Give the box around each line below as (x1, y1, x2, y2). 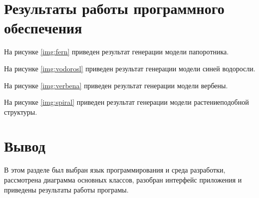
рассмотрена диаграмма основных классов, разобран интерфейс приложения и (4, 175, 242, 185)
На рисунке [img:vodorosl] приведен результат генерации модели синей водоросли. (4, 63, 256, 73)
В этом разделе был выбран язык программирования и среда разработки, (4, 165, 226, 175)
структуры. (4, 106, 37, 117)
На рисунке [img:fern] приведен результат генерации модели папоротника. (4, 46, 229, 57)
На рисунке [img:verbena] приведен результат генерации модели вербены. (4, 80, 228, 90)
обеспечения (4, 17, 82, 38)
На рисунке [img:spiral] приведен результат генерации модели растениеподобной (4, 97, 249, 107)
